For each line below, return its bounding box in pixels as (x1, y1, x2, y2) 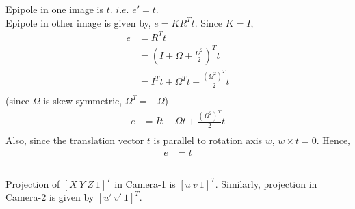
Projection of (5, 176, 60, 191)
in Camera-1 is (114, 176, 176, 191)
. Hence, (316, 133, 351, 148)
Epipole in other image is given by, (5, 15, 151, 29)
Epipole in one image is (5, 1, 103, 16)
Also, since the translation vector (5, 133, 144, 148)
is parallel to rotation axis (153, 133, 263, 148)
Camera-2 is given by (5, 190, 94, 204)
